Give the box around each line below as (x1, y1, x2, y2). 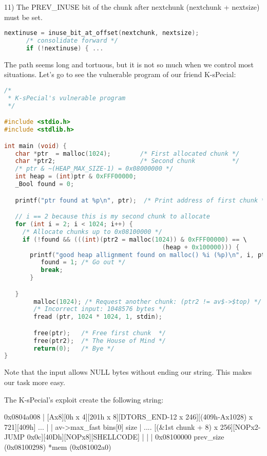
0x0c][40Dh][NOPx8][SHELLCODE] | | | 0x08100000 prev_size (27, 431, 224, 442)
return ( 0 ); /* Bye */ (33, 344, 115, 352)
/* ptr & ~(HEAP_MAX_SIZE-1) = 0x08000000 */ (15, 165, 174, 173)
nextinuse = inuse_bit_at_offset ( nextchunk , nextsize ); (4, 29, 199, 37)
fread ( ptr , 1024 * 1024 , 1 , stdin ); (33, 313, 162, 321)
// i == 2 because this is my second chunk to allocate (15, 213, 210, 221)
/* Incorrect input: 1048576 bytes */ (33, 305, 166, 313)
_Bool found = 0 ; (15, 180, 74, 188)
